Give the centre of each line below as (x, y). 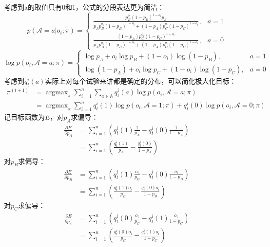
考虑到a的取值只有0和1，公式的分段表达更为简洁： (84, 7)
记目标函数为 (24, 116)
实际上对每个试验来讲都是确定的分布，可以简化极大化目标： (141, 81)
